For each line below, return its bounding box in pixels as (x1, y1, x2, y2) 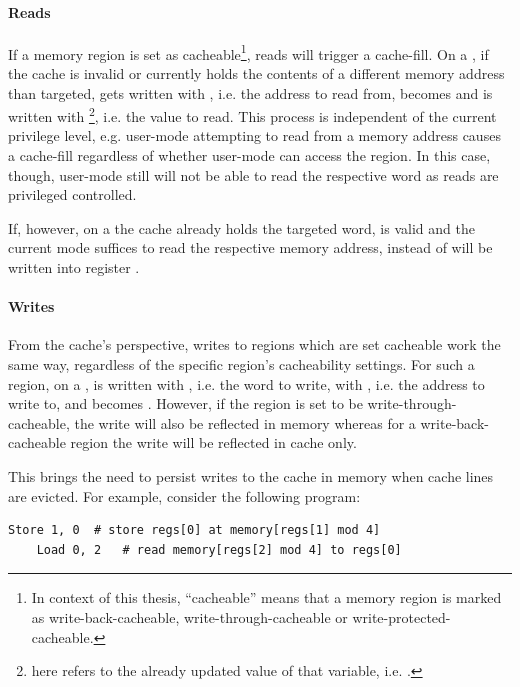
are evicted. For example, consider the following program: (8, 485, 361, 506)
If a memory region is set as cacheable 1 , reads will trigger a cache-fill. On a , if (8, 40, 489, 64)
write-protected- (352, 606, 451, 627)
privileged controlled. (8, 184, 137, 205)
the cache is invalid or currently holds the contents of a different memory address (8, 63, 505, 84)
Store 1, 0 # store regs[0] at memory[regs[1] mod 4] (8, 523, 381, 538)
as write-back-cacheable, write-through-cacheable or (31, 606, 348, 627)
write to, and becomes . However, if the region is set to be (8, 393, 363, 414)
